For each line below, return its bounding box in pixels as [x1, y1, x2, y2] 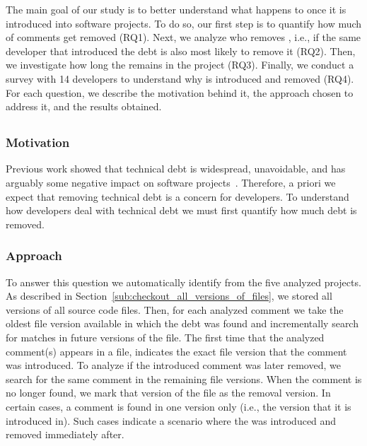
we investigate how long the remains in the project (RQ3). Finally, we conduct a [6, 57, 354, 72]
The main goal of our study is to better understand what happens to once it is [6, 2, 346, 16]
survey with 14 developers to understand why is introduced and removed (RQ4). [6, 71, 354, 86]
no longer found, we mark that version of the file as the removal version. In [6, 385, 331, 400]
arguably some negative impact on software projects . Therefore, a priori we [6, 175, 336, 190]
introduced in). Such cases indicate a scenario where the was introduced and [6, 413, 337, 428]
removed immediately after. [6, 427, 124, 442]
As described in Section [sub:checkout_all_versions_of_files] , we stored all [6, 288, 332, 303]
